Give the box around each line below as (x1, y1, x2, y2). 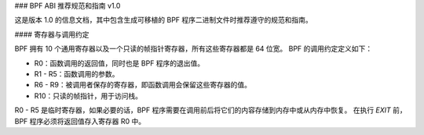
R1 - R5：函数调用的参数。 (34, 69, 119, 78)
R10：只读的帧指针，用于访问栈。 (34, 91, 143, 101)
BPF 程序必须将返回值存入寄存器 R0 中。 (14, 116, 146, 126)
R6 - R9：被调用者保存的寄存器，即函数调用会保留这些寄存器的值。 (34, 80, 251, 90)
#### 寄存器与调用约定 (14, 30, 90, 39)
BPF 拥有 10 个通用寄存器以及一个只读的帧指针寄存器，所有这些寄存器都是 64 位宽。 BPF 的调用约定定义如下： (14, 44, 373, 54)
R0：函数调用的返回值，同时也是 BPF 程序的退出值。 (34, 59, 205, 68)
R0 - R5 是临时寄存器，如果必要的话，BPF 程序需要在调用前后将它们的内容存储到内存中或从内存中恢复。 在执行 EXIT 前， (14, 105, 408, 115)
